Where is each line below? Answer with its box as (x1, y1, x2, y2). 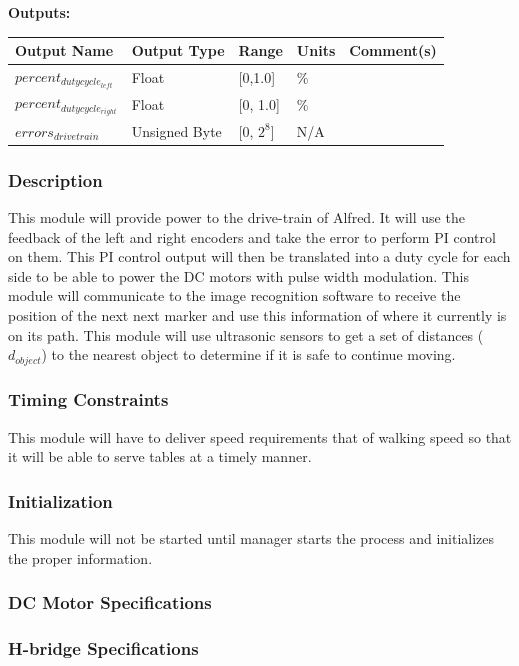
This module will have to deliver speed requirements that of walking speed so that (8, 426, 512, 447)
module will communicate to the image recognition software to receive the (8, 285, 461, 306)
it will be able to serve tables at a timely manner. (8, 446, 312, 467)
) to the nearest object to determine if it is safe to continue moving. (41, 344, 456, 365)
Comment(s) (349, 40, 437, 61)
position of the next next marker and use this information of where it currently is (8, 304, 507, 325)
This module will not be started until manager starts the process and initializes (8, 528, 495, 549)
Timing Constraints (8, 387, 169, 412)
